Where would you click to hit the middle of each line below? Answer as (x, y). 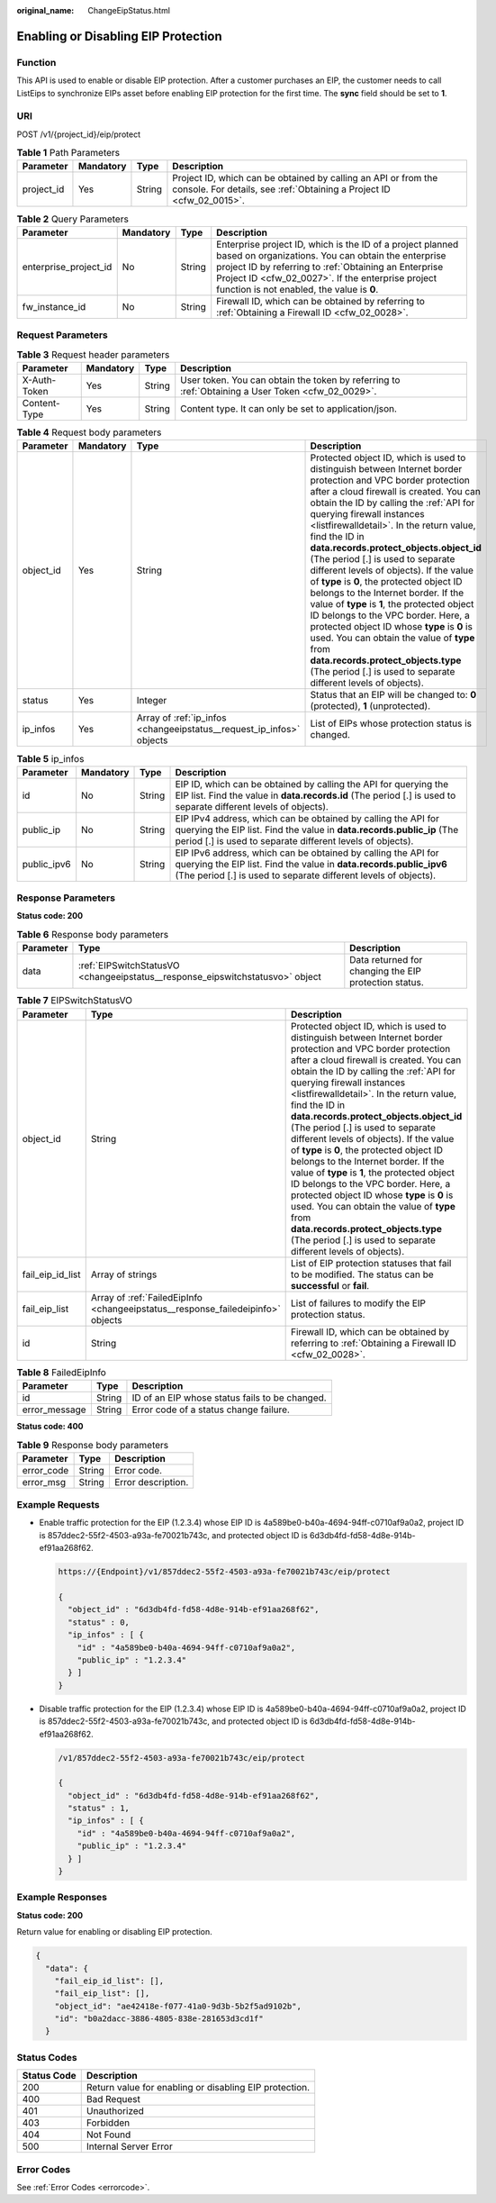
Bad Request (113, 2099)
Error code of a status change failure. (211, 1410)
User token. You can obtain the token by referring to (290, 380)
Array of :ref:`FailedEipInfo (146, 1297)
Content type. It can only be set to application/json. (289, 408)
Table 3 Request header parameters (93, 354)
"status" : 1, (99, 1809)
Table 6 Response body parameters (93, 935)
